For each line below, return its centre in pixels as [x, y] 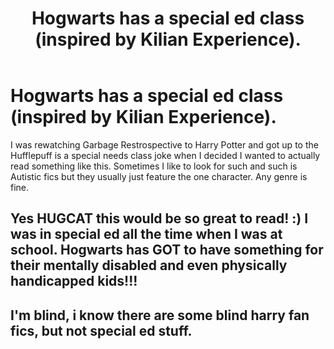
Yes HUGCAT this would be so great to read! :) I [159, 218]
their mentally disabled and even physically [149, 265]
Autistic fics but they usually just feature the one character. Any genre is [159, 176]
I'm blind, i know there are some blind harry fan [160, 315]
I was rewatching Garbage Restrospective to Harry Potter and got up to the [164, 144]
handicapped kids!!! [74, 281]
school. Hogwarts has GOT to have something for [167, 250]
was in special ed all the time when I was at [146, 234]
